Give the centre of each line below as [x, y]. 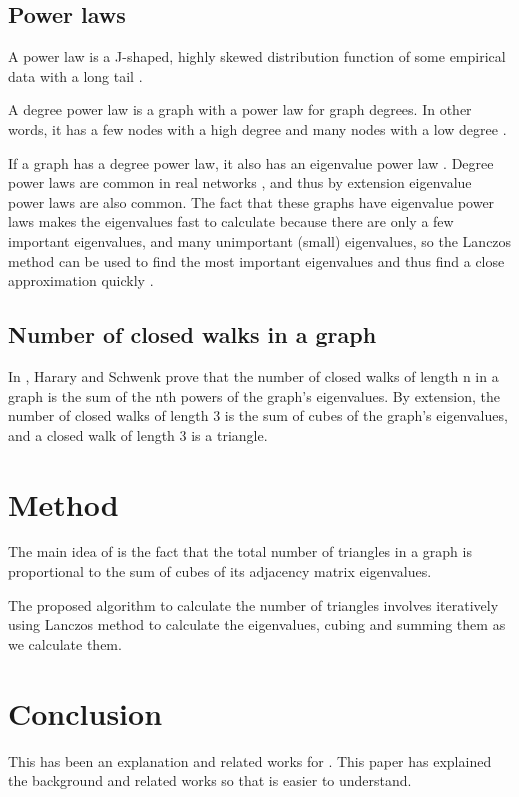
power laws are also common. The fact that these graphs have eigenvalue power [251, 201]
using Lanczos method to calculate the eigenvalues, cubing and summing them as [257, 624]
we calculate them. [65, 643]
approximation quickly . [81, 280]
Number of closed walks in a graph [192, 334]
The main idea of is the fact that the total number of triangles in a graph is [240, 551]
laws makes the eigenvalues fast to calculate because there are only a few [231, 221]
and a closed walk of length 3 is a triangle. [138, 434]
